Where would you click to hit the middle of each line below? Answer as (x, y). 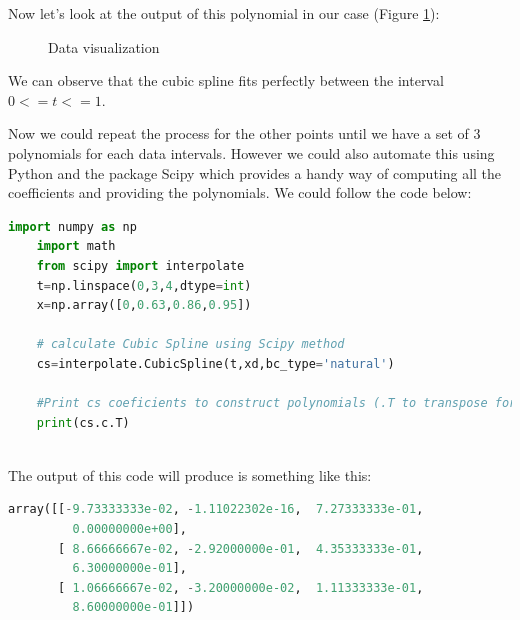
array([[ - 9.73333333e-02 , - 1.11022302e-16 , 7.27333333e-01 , (216, 509)
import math (76, 246)
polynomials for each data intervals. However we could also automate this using (251, 152)
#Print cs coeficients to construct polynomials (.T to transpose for (276, 403)
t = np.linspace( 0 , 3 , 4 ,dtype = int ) (144, 285)
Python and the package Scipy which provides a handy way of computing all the (255, 172)
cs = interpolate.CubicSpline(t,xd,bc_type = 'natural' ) (215, 363)
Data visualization (104, 46)
